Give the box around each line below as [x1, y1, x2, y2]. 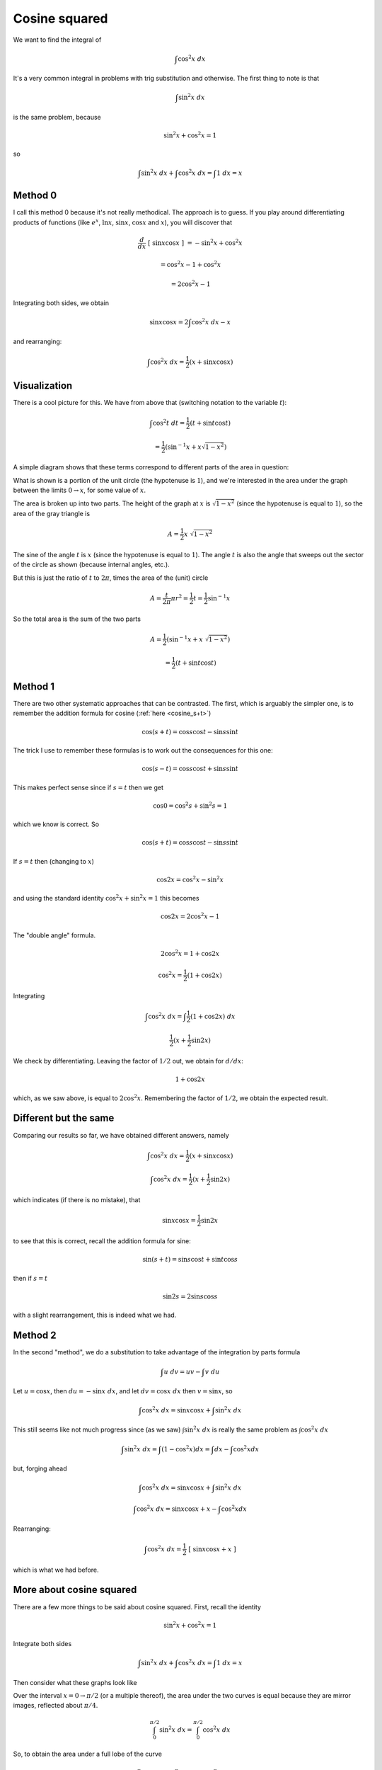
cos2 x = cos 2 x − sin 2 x [156, 874, 224, 884]
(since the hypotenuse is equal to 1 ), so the [236, 499, 364, 508]
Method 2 [13, 1330, 57, 1342]
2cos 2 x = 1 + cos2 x [160, 949, 220, 958]
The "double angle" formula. [13, 931, 96, 940]
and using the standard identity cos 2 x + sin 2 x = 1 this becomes [13, 893, 199, 903]
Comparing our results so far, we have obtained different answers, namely [13, 1131, 229, 1139]
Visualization [13, 379, 73, 392]
